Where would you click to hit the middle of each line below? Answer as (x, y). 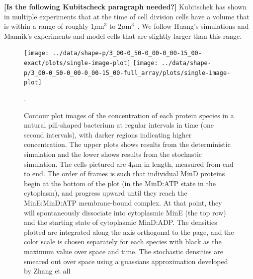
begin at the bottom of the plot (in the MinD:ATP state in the (120, 183)
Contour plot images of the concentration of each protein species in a (129, 115)
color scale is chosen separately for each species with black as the (123, 242)
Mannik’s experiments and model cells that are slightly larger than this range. (123, 35)
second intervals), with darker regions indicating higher (108, 134)
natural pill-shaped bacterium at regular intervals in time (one (119, 125)
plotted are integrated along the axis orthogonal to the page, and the (129, 232)
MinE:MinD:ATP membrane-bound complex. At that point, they (123, 202)
